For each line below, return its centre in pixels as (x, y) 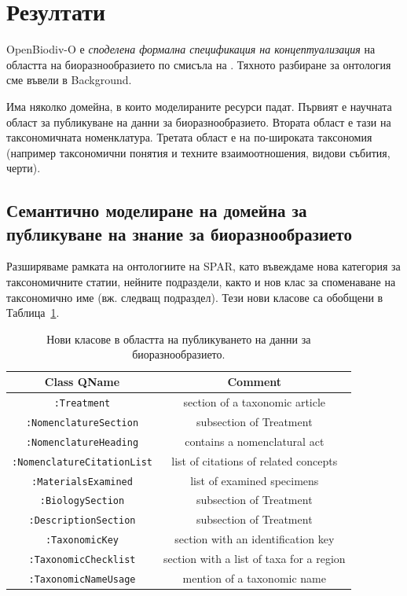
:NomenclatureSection (82, 423)
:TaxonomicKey (82, 541)
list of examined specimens (255, 480)
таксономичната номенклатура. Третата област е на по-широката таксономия (189, 137)
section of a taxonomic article (255, 401)
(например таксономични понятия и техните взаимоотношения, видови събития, (198, 152)
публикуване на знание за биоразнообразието (179, 233)
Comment (255, 382)
